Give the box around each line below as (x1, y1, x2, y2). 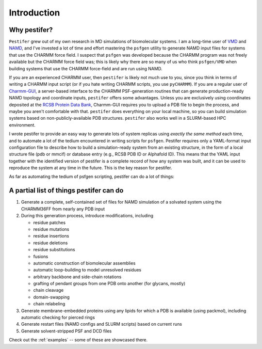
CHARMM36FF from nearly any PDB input (21, 206, 105, 212)
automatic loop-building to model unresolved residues (33, 267, 142, 273)
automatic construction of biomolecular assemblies (33, 260, 136, 266)
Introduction (9, 7, 60, 18)
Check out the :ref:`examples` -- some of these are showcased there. (9, 337, 148, 343)
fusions (33, 254, 49, 259)
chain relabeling (33, 301, 65, 307)
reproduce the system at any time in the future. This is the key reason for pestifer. (9, 165, 172, 171)
